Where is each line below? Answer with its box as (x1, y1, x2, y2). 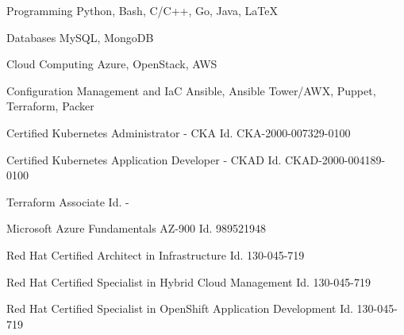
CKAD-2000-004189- (285, 151, 386, 167)
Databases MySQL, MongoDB (6, 29, 154, 45)
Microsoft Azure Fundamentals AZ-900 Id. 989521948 (6, 220, 267, 237)
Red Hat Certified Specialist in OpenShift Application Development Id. (6, 300, 353, 317)
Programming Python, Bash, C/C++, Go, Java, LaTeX (6, 2, 278, 18)
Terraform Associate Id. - (6, 193, 129, 210)
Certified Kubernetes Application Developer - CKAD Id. (6, 151, 282, 167)
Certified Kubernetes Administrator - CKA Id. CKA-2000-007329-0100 (6, 124, 351, 141)
